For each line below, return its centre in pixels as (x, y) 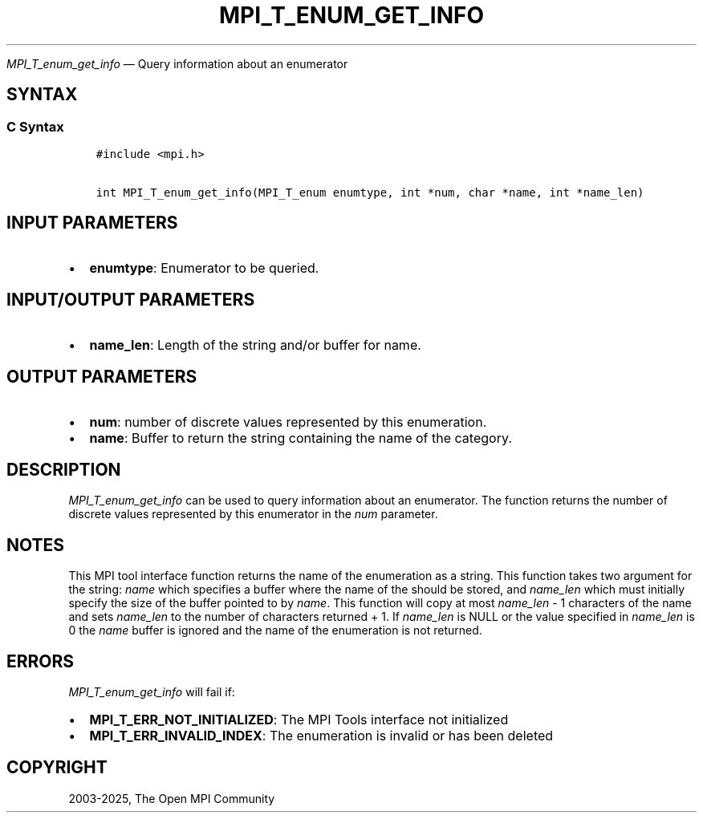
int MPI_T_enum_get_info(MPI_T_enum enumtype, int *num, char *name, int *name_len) (370, 192)
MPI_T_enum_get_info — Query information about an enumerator (177, 63)
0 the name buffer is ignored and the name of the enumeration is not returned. (275, 630)
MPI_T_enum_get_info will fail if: (152, 692)
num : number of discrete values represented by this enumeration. (288, 422)
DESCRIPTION (64, 469)
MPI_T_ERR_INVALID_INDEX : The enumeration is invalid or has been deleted (321, 736)
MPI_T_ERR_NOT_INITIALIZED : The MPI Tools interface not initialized (299, 720)
